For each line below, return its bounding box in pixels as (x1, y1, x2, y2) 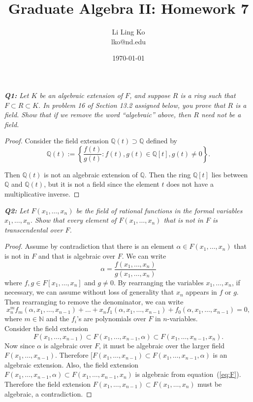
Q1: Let (4, 90, 29, 100)
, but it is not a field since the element (44, 179, 159, 189)
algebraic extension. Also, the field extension (4, 359, 139, 369)
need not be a (201, 109, 241, 120)
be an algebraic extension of (39, 90, 123, 100)
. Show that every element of (30, 215, 117, 225)
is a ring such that (180, 90, 236, 100)
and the (46, 313, 69, 324)
